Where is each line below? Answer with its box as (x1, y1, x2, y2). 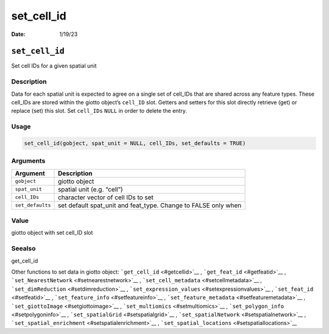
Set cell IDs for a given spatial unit (11, 62, 97, 69)
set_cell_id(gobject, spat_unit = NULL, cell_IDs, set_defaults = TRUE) (24, 140, 246, 146)
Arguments (11, 157, 46, 165)
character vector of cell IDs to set (58, 193, 154, 201)
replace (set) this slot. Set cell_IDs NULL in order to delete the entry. (11, 107, 187, 115)
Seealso (11, 244, 36, 253)
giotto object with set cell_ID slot (11, 229, 93, 236)
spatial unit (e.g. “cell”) (58, 185, 123, 193)
